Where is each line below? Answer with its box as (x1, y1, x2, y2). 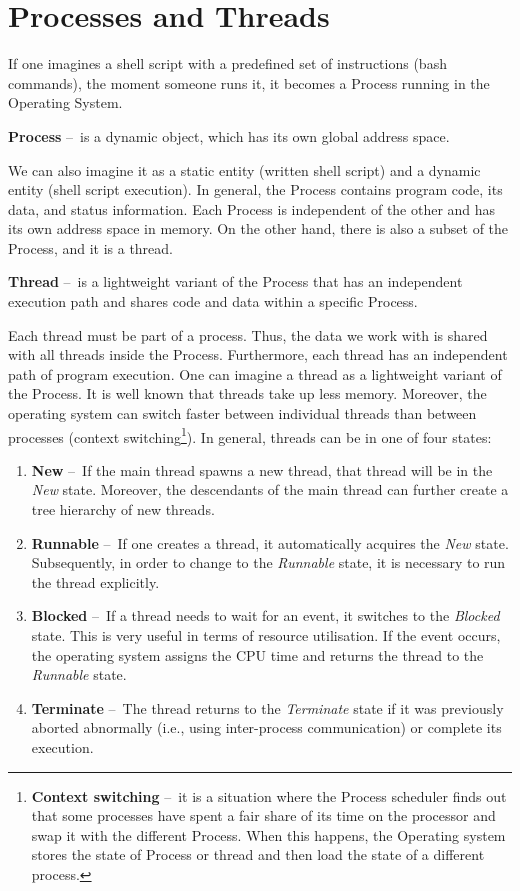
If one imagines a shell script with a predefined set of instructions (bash (8, 53, 447, 74)
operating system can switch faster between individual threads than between (8, 403, 477, 424)
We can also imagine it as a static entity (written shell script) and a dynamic (8, 159, 481, 180)
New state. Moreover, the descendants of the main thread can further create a (31, 479, 509, 500)
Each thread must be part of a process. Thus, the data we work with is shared (8, 324, 488, 345)
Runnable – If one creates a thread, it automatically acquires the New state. (31, 532, 509, 553)
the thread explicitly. (31, 571, 160, 592)
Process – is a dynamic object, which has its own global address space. (8, 125, 450, 146)
